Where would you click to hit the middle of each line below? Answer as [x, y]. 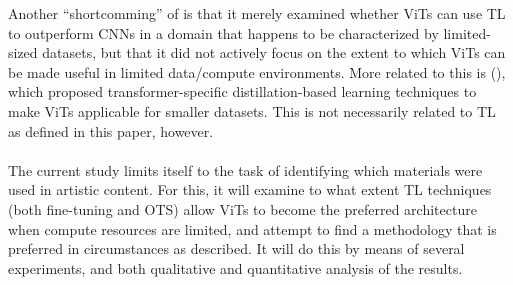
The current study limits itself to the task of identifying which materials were [245, 169]
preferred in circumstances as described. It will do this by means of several [236, 248]
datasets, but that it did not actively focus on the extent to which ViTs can [274, 52]
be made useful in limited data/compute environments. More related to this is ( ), [257, 71]
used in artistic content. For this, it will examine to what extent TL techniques [250, 189]
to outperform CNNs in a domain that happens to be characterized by [223, 32]
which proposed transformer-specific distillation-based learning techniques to [242, 91]
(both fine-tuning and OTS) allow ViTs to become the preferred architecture [242, 208]
